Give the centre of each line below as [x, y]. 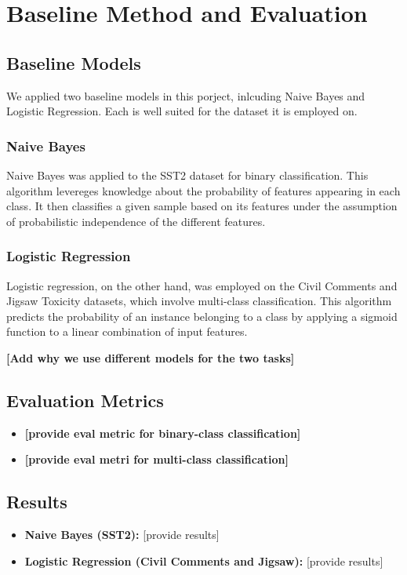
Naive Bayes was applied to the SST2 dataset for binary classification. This [187, 175]
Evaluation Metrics [85, 400]
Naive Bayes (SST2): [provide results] [122, 535]
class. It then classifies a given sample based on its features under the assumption [202, 206]
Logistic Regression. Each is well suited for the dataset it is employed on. [182, 111]
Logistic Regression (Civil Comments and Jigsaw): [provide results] [204, 560]
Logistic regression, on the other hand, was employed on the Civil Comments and [202, 285]
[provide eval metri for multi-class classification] [156, 459]
